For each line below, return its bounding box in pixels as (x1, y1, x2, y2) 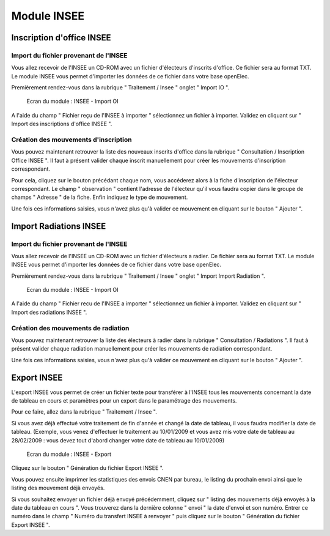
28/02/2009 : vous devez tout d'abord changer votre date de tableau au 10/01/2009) (11, 436, 225, 444)
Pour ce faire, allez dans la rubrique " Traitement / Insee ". (11, 408, 157, 415)
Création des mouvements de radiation (11, 324, 130, 332)
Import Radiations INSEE (11, 221, 106, 231)
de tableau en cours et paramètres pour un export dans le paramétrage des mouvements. (11, 397, 237, 404)
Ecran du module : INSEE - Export (26, 450, 112, 458)
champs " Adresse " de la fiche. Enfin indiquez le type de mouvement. (11, 193, 188, 201)
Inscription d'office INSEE (11, 32, 111, 43)
